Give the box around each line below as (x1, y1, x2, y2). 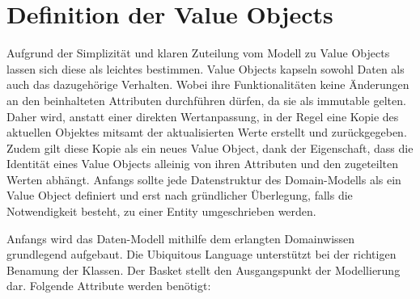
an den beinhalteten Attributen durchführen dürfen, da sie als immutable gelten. (6, 91, 406, 108)
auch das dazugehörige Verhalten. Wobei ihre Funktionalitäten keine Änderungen (6, 76, 409, 93)
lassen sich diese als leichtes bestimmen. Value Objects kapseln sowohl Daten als (6, 60, 405, 77)
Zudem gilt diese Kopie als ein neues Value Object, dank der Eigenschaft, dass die (6, 139, 414, 156)
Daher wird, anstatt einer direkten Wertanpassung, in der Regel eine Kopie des (6, 107, 399, 124)
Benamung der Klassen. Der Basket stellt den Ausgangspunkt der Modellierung (6, 261, 401, 278)
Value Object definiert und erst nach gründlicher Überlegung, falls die (6, 187, 353, 204)
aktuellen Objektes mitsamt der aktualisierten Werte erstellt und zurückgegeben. (6, 124, 407, 141)
